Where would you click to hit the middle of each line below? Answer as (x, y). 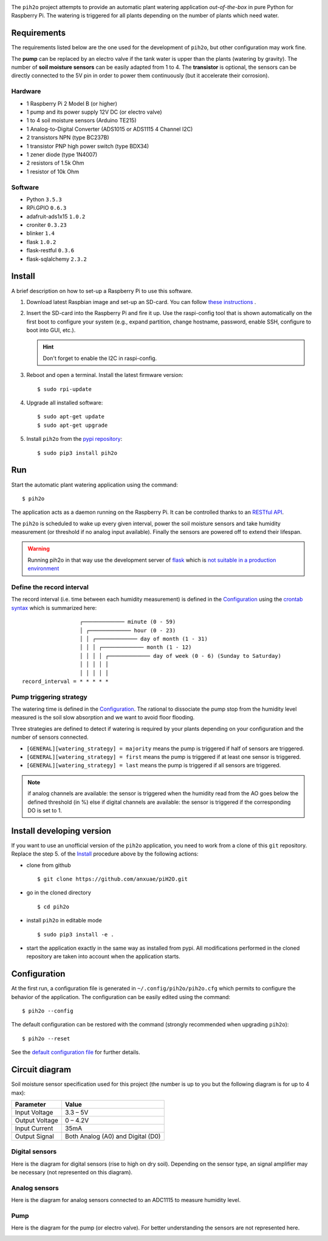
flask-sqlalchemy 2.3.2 (57, 259)
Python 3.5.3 (44, 199)
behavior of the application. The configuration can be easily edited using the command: (121, 997)
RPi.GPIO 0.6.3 (46, 208)
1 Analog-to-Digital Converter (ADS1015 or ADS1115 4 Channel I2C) (110, 129)
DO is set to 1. (45, 810)
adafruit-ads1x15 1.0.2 (56, 216)
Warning (39, 549)
